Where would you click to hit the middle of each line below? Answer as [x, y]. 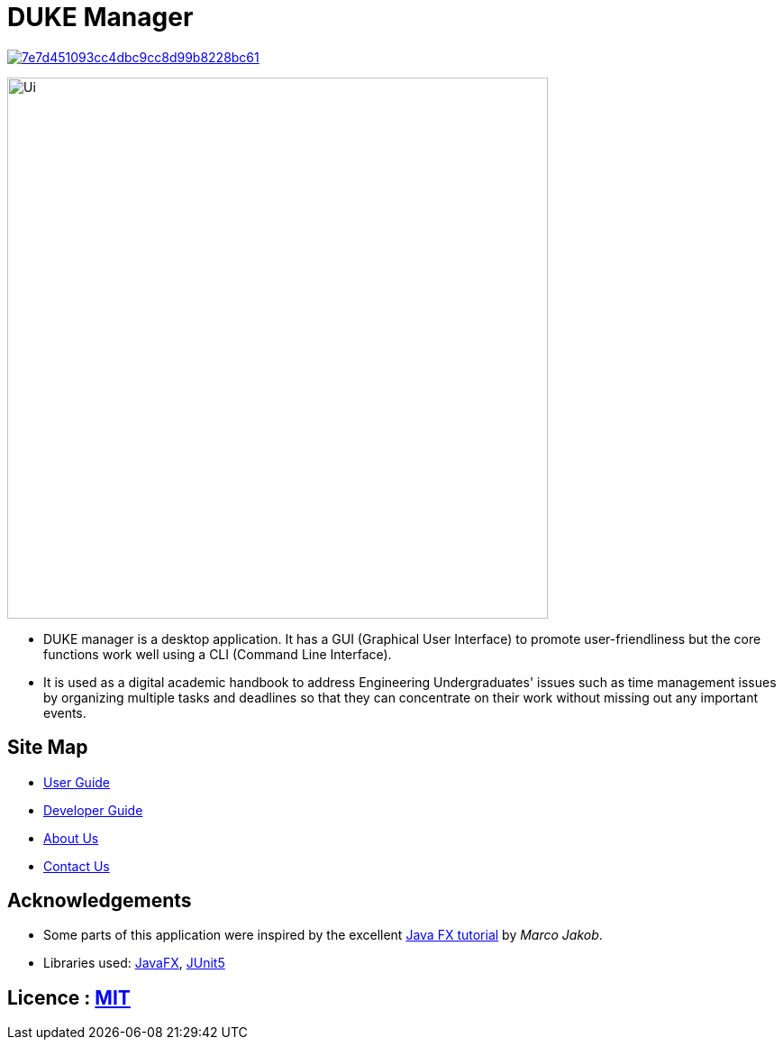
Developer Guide [93, 810]
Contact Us [77, 866]
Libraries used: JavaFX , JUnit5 [134, 963]
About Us [71, 838]
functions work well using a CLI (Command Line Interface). [218, 654]
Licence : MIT [69, 997]
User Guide [77, 782]
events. [65, 712]
